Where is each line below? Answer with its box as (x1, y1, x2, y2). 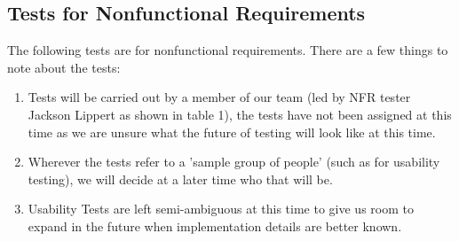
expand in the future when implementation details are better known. (28, 216, 402, 235)
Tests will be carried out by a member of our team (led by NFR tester (28, 88, 411, 106)
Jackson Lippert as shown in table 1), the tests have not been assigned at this (28, 105, 452, 123)
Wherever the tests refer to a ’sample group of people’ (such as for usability (28, 152, 440, 171)
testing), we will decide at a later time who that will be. (28, 169, 333, 188)
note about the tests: (7, 58, 121, 76)
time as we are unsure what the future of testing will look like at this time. (28, 122, 436, 141)
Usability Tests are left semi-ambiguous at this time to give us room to (28, 199, 414, 218)
